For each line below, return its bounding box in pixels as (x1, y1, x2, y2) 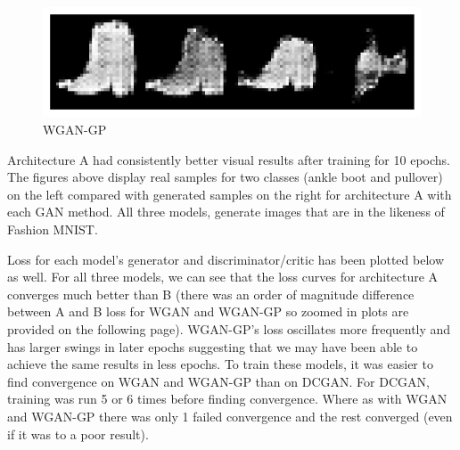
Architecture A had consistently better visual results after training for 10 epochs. (7, 150, 450, 168)
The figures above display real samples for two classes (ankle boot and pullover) (7, 168, 443, 186)
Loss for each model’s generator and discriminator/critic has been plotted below (7, 250, 445, 268)
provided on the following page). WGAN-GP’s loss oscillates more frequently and (7, 320, 451, 339)
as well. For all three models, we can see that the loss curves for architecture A (7, 267, 439, 286)
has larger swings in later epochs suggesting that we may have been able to (7, 337, 418, 356)
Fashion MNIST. (7, 220, 98, 239)
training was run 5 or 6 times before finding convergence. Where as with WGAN (7, 389, 448, 408)
